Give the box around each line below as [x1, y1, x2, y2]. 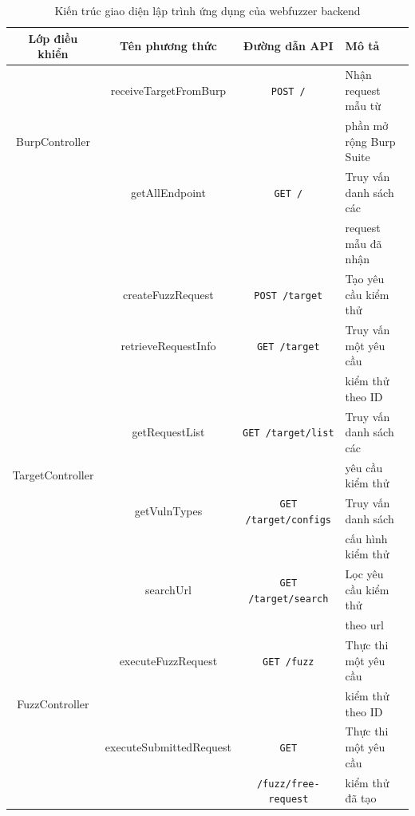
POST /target [254, 290, 323, 302]
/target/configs [245, 514, 331, 526]
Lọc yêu [345, 566, 384, 582]
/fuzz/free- [256, 778, 320, 790]
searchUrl [145, 581, 192, 597]
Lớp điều [28, 30, 78, 46]
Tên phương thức [119, 37, 217, 54]
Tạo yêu [345, 270, 385, 287]
